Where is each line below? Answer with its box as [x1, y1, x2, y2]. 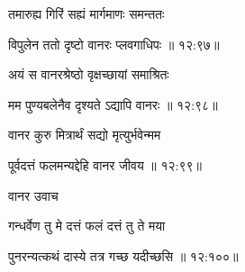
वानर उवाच [8, 186, 59, 204]
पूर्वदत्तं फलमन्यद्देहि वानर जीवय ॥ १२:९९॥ [8, 155, 202, 174]
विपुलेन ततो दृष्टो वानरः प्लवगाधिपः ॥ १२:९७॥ [8, 34, 220, 53]
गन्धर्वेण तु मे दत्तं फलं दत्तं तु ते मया [8, 216, 166, 235]
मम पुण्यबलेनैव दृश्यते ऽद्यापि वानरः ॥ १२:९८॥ [8, 95, 218, 113]
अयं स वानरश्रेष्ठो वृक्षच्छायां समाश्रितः [8, 65, 169, 84]
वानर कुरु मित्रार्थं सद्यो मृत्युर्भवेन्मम [8, 125, 161, 144]
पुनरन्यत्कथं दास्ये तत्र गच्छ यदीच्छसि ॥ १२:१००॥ [8, 246, 239, 265]
